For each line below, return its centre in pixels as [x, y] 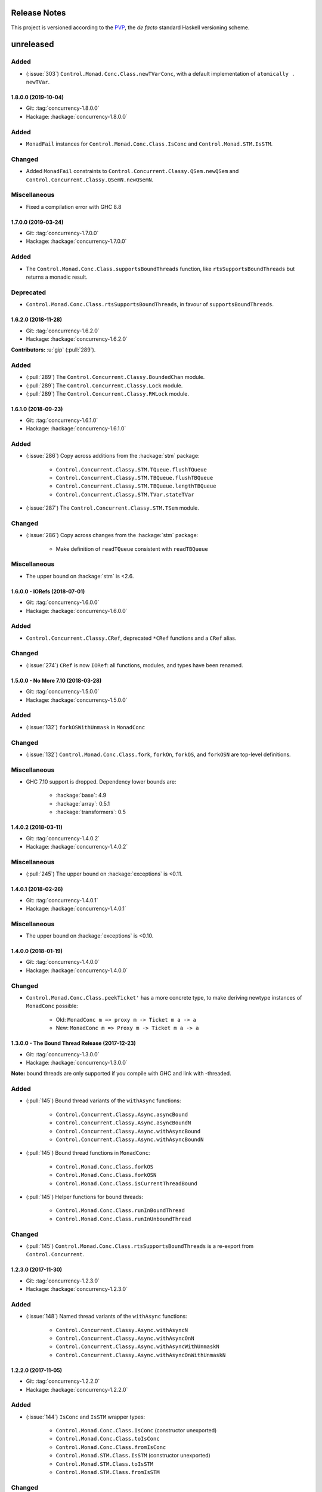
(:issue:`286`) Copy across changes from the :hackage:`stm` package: [112, 535]
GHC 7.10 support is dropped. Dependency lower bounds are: [101, 782]
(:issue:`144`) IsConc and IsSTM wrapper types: [86, 1417]
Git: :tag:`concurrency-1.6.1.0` [62, 420]
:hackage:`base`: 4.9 [81, 795]
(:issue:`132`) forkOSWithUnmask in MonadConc [86, 727]
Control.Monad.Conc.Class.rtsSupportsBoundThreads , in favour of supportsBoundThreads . [150, 304]
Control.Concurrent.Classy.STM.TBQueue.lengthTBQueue [136, 486]
